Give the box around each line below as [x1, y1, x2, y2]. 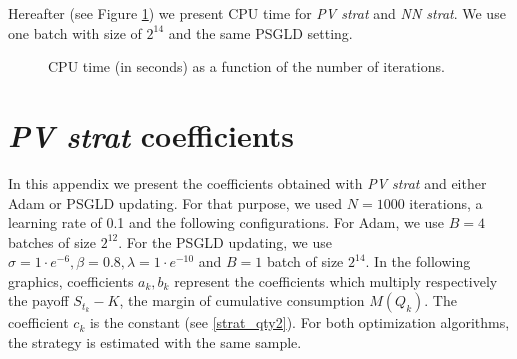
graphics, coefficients [8, 270, 134, 291]
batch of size [267, 251, 344, 272]
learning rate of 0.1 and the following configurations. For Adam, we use [8, 212, 445, 233]
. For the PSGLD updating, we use [118, 231, 333, 252]
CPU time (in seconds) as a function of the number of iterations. [48, 56, 445, 77]
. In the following [365, 251, 471, 272]
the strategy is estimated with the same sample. [8, 332, 302, 353]
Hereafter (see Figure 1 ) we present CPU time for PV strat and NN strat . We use [8, 3, 506, 23]
